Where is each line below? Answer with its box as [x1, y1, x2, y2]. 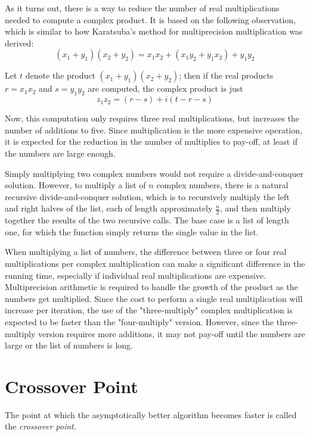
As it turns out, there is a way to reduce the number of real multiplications [5, 2, 280, 14]
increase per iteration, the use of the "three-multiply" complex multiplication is [5, 304, 293, 316]
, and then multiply [219, 202, 291, 214]
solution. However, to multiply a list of [5, 179, 146, 191]
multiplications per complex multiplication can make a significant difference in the [5, 257, 305, 269]
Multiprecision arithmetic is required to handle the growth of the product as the [5, 281, 298, 293]
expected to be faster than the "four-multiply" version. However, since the [5, 315, 274, 328]
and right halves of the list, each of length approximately [5, 202, 213, 214]
